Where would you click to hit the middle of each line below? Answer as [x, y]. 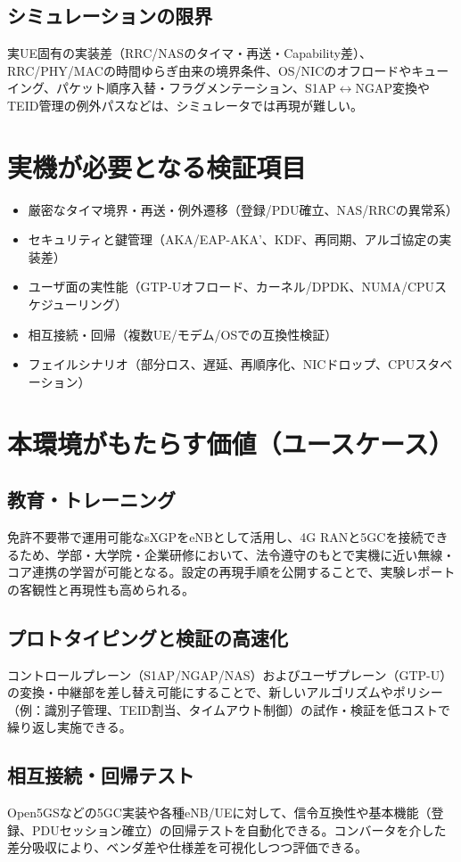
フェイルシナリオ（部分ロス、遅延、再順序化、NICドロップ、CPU [222, 364]
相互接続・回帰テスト [101, 775]
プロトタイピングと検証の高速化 [148, 637]
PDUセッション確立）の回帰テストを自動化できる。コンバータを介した [239, 829]
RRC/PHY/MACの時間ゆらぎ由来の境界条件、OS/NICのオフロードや [210, 70]
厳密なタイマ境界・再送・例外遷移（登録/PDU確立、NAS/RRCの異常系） [243, 209]
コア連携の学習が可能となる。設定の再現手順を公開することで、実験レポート [231, 572]
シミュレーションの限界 [110, 16]
